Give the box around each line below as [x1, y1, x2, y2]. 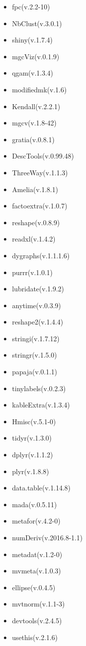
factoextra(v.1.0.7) [12, 201, 67, 211]
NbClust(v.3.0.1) [12, 18, 62, 28]
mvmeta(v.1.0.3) [12, 565, 61, 576]
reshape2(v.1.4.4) [12, 317, 64, 327]
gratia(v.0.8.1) [12, 134, 55, 144]
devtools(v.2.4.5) [12, 615, 62, 625]
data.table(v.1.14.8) [12, 483, 71, 493]
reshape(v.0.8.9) [12, 217, 60, 227]
